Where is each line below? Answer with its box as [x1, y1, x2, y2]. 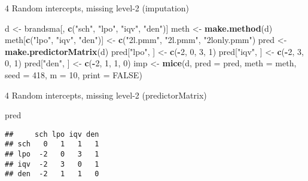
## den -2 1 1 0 [5, 170, 99, 179]
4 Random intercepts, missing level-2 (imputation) [5, 2, 190, 14]
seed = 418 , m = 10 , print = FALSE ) [5, 68, 142, 81]
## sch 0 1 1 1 [5, 140, 99, 149]
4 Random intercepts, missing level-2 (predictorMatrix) [5, 88, 207, 101]
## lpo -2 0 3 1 [5, 150, 99, 159]
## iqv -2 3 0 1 [5, 159, 99, 168]
